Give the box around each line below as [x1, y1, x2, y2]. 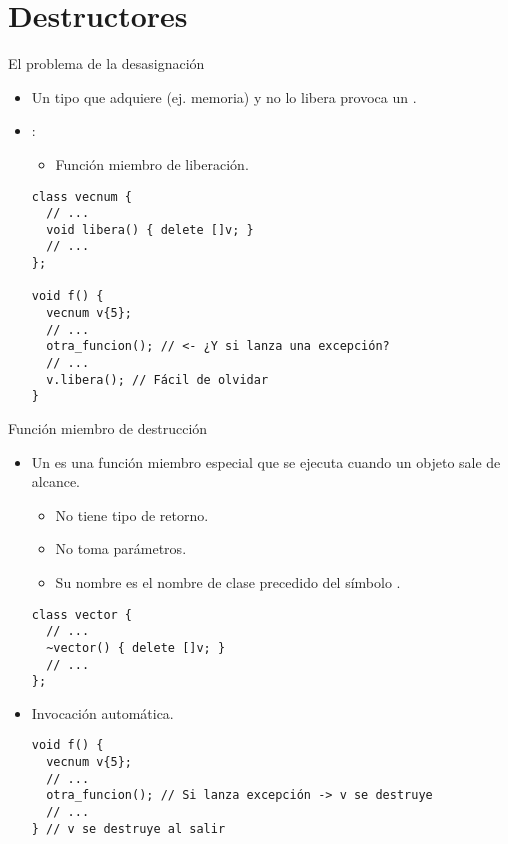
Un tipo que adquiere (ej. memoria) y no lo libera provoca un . [31, 86, 417, 107]
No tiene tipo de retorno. [55, 504, 209, 525]
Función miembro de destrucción [8, 418, 208, 439]
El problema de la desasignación [8, 53, 205, 74]
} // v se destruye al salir [31, 821, 226, 836]
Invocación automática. [31, 702, 174, 723]
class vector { [31, 607, 133, 622]
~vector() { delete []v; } [46, 640, 226, 655]
